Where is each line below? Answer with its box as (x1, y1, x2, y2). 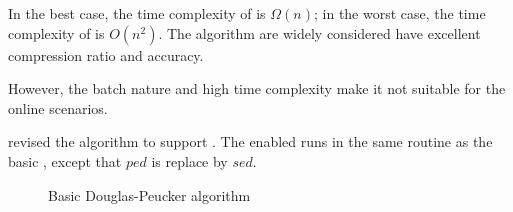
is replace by (151, 150, 228, 171)
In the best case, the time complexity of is (8, 3, 266, 23)
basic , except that (8, 150, 122, 171)
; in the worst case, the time (313, 3, 486, 23)
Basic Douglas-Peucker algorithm (48, 184, 251, 205)
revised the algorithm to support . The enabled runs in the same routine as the (8, 131, 493, 152)
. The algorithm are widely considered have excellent (158, 22, 481, 43)
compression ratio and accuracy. (8, 44, 204, 65)
